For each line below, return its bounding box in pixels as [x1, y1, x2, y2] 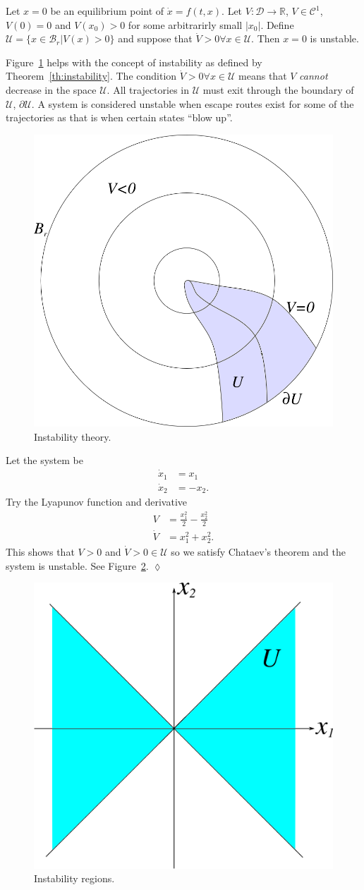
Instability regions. [34, 871, 115, 886]
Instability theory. [34, 429, 111, 444]
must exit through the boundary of [202, 82, 354, 97]
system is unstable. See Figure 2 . [6, 558, 149, 573]
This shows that [6, 544, 75, 559]
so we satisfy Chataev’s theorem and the [171, 544, 346, 559]
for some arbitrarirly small [128, 17, 243, 32]
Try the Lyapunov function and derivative [6, 494, 187, 509]
